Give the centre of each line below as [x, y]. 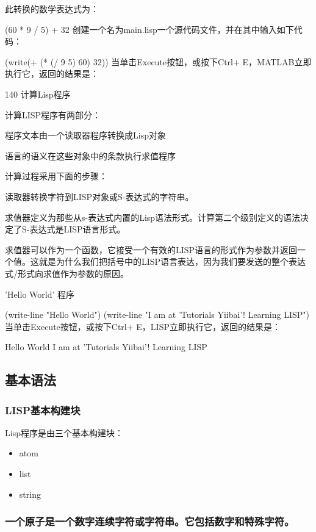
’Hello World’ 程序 [40, 294]
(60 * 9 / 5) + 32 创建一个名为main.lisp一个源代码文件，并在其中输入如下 [149, 29]
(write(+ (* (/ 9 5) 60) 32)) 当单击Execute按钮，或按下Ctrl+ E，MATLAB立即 [158, 61]
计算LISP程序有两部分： [53, 114]
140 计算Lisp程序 [38, 94]
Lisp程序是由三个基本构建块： [64, 432]
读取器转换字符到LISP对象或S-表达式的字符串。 [99, 196]
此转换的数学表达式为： [52, 9]
